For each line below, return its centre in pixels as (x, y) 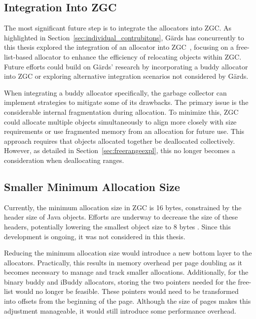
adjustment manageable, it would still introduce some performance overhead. (120, 310)
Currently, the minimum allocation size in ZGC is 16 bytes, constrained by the (123, 207)
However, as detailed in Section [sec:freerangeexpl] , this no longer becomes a (120, 150)
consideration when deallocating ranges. (64, 160)
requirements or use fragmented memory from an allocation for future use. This (124, 131)
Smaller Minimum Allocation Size (92, 186)
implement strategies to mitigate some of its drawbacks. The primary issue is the (126, 102)
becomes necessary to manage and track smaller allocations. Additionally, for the (126, 272)
